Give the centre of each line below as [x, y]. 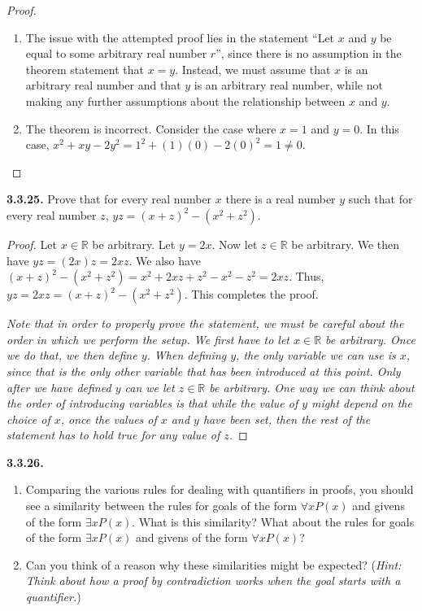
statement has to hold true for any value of [113, 435]
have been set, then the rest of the [287, 419]
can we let [150, 387]
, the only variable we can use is [316, 355]
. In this [379, 128]
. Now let [235, 244]
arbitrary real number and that [103, 85]
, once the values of [109, 419]
